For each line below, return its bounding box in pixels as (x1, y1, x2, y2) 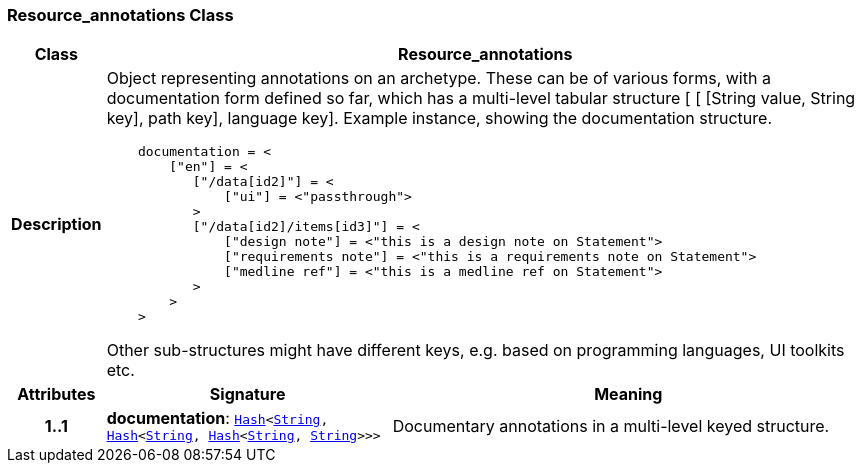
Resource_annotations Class (7, 5, 234, 25)
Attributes (17, 384, 96, 405)
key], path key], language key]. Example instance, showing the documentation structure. (106, 108, 772, 129)
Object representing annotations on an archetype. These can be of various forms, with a (106, 68, 771, 89)
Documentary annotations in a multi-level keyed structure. (392, 415, 830, 436)
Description (11, 214, 102, 235)
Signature (209, 384, 286, 405)
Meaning (594, 384, 663, 405)
